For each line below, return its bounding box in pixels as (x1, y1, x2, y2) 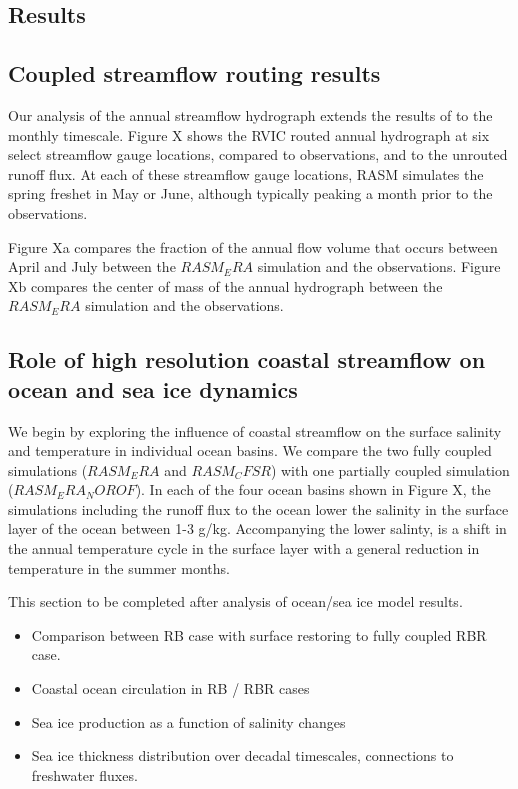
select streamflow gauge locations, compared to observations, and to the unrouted (8, 144, 508, 165)
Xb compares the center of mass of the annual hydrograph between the (8, 275, 443, 296)
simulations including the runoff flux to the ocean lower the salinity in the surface (8, 498, 509, 519)
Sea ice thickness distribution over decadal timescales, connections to (31, 745, 454, 766)
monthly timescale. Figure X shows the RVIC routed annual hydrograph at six (8, 124, 490, 145)
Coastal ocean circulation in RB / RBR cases (31, 678, 310, 699)
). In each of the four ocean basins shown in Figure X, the (135, 479, 491, 500)
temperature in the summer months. (8, 557, 230, 578)
